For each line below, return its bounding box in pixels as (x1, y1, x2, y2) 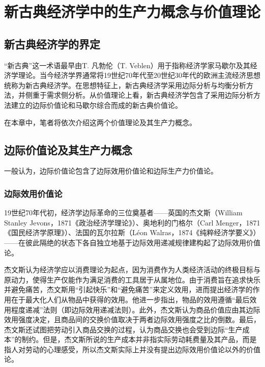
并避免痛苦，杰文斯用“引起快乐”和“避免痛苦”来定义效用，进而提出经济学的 (4, 284, 253, 295)
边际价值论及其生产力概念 (4, 142, 132, 157)
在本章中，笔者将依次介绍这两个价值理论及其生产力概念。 (4, 117, 196, 127)
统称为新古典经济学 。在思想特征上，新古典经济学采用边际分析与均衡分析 (4, 79, 246, 90)
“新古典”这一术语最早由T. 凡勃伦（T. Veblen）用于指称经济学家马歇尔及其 (4, 60, 250, 70)
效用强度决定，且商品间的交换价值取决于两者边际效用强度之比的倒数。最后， (4, 314, 260, 325)
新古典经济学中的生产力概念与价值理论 (4, 1, 261, 22)
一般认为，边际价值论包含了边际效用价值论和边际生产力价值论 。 (4, 165, 218, 176)
